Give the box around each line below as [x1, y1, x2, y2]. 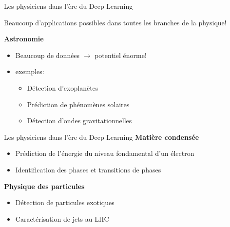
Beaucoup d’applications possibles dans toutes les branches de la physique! [4, 17, 227, 27]
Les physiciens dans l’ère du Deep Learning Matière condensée [4, 132, 199, 142]
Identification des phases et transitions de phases [15, 164, 161, 174]
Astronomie [4, 34, 44, 44]
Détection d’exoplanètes [27, 82, 98, 93]
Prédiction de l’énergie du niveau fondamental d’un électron [15, 148, 194, 158]
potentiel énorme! [95, 50, 147, 60]
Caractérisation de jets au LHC [15, 213, 109, 224]
